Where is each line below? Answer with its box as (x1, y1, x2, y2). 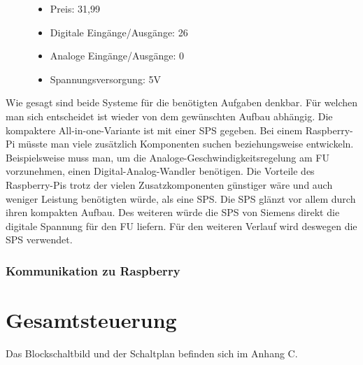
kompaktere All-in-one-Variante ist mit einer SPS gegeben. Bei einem (6, 122, 303, 137)
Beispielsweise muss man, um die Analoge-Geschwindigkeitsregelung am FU (6, 150, 330, 164)
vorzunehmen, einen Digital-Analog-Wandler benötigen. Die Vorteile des (6, 164, 315, 178)
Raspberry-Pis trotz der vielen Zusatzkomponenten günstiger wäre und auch (6, 177, 333, 192)
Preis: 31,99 (50, 1, 100, 15)
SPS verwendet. (6, 232, 73, 247)
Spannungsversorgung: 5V (50, 71, 161, 86)
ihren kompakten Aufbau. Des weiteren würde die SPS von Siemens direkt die (6, 205, 340, 220)
